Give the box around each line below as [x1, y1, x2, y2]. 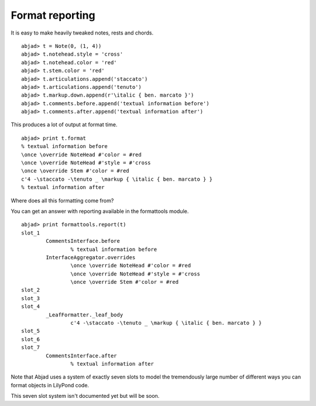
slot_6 [21, 336, 40, 342]
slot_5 [21, 328, 40, 335]
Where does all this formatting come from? [11, 197, 114, 204]
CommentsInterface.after [46, 352, 117, 359]
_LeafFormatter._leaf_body [46, 311, 123, 318]
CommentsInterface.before [46, 238, 120, 245]
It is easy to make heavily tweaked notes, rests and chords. [11, 29, 154, 36]
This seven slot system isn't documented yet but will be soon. [11, 393, 160, 400]
